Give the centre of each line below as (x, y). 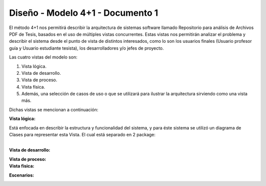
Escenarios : (22, 175)
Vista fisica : (22, 166)
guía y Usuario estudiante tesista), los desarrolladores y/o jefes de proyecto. (86, 48)
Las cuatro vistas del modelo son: (43, 57)
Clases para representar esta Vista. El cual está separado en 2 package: (82, 135)
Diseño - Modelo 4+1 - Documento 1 (84, 13)
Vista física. (33, 87)
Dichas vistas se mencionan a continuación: (54, 109)
